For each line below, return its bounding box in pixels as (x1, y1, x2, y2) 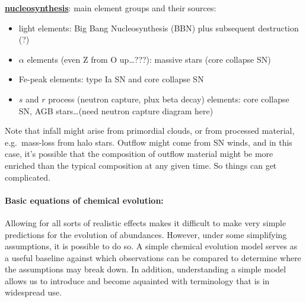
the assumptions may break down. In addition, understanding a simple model (5, 263, 286, 275)
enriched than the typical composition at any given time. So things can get (5, 159, 277, 171)
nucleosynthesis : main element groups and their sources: (5, 2, 216, 14)
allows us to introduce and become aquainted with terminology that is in (5, 274, 270, 287)
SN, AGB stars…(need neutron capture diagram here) (18, 104, 213, 117)
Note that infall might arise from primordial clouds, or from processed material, (5, 124, 295, 137)
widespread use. (5, 286, 62, 298)
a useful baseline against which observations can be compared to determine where (5, 251, 301, 264)
